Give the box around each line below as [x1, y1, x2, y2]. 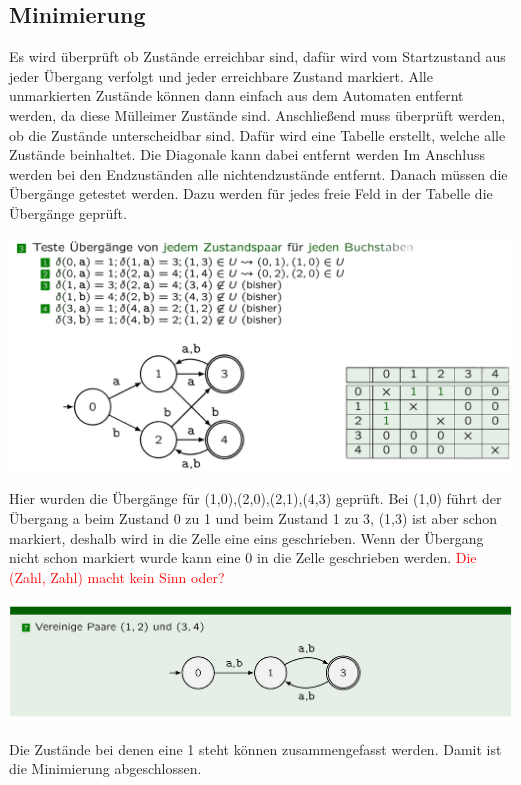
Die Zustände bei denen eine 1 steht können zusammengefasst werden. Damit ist [9, 738, 502, 759]
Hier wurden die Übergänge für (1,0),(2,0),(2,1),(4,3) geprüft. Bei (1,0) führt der [9, 488, 502, 509]
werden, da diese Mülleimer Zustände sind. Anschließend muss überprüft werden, [9, 104, 506, 125]
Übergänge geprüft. [9, 202, 127, 223]
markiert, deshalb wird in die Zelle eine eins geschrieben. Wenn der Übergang [9, 527, 484, 548]
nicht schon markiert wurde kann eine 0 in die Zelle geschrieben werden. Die [9, 547, 477, 568]
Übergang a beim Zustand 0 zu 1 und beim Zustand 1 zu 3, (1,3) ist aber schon [9, 508, 498, 529]
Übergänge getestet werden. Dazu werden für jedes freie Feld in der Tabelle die [9, 183, 493, 204]
